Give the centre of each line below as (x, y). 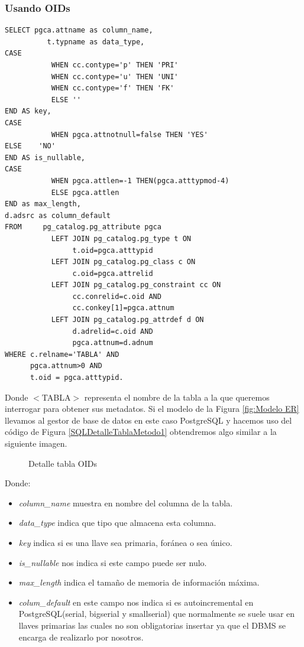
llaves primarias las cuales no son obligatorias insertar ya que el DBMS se (152, 625)
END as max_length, (43, 204)
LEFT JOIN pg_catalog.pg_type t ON (121, 238)
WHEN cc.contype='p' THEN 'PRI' (115, 65)
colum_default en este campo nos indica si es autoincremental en (136, 602)
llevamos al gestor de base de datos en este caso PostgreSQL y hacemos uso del (148, 420)
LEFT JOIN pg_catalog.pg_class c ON (123, 262)
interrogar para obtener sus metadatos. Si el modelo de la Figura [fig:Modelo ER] (152, 409)
